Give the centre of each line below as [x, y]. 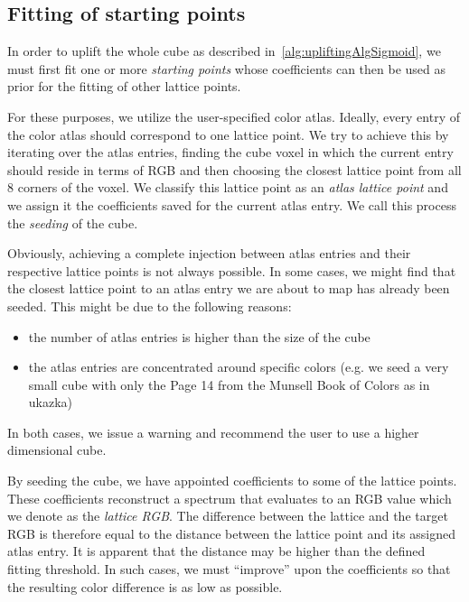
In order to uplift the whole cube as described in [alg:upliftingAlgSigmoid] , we [224, 51]
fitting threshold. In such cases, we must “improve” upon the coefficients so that [229, 569]
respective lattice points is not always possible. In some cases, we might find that [232, 270]
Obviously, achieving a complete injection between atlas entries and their [209, 253]
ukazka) [51, 402]
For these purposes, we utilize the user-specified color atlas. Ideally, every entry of [234, 116]
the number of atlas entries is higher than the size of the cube [199, 336]
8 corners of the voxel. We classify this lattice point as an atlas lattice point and [228, 187]
